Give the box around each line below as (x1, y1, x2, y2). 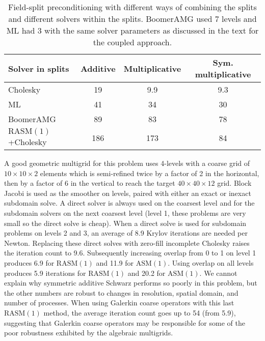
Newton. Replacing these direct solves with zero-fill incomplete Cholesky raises (4, 237, 250, 248)
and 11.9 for (96, 257, 134, 268)
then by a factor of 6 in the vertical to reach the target (4, 178, 175, 188)
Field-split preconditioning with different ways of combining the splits (8, 1, 257, 13)
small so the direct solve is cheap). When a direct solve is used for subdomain (4, 217, 247, 228)
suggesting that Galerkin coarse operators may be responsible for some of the (4, 317, 245, 328)
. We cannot (199, 267, 237, 278)
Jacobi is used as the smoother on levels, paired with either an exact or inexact (4, 187, 251, 198)
